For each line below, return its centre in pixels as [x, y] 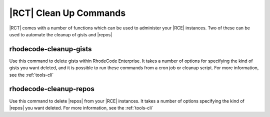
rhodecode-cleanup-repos [52, 89]
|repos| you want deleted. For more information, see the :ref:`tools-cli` [81, 108]
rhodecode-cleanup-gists [50, 49]
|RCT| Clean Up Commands [67, 13]
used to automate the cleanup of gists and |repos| [61, 34]
